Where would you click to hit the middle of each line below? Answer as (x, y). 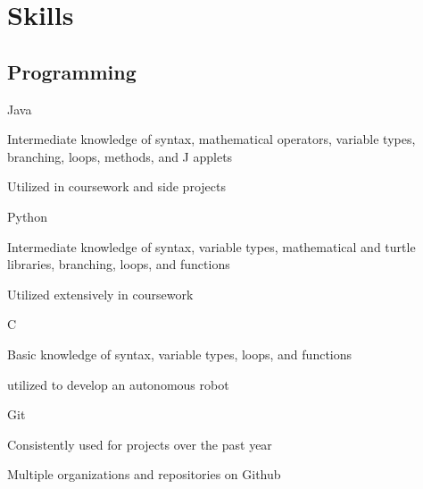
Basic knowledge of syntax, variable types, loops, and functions (180, 354)
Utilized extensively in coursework (100, 294)
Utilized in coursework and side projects (116, 186)
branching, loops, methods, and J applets (120, 156)
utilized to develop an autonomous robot (118, 384)
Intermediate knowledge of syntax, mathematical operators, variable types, (211, 139)
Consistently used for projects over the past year (140, 444)
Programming (72, 71)
